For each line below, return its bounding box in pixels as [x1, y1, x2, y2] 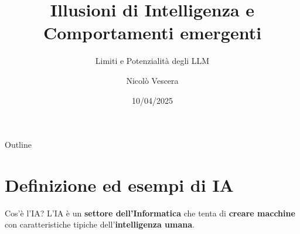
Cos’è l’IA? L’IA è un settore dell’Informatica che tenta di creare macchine [5, 206, 295, 219]
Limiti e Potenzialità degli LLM [95, 55, 210, 67]
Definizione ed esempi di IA [5, 172, 234, 196]
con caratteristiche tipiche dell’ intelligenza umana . [5, 218, 195, 230]
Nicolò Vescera [126, 74, 179, 86]
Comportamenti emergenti [43, 21, 262, 45]
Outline [5, 138, 32, 151]
